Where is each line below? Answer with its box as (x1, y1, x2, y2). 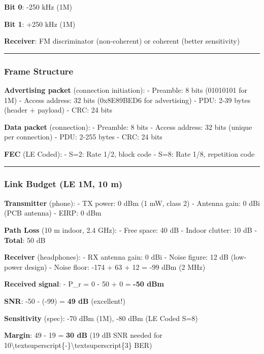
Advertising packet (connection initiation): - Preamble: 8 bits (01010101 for (4, 85, 248, 95)
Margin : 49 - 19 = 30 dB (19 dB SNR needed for (4, 330, 162, 340)
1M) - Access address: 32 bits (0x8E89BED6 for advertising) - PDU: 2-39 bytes (4, 94, 251, 105)
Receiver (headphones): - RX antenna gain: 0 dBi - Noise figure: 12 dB (4, 252, 229, 262)
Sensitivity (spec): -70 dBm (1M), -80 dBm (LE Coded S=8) (4, 312, 198, 323)
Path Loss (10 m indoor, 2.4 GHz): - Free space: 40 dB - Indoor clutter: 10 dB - (4, 224, 257, 235)
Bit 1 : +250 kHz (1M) (4, 18, 76, 29)
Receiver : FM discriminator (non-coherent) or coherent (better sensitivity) (4, 36, 240, 46)
